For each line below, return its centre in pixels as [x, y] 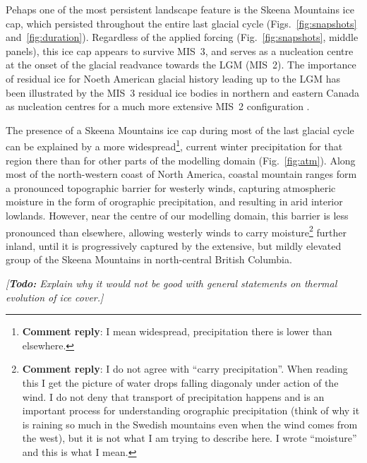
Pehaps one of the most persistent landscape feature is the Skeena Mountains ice [180, 9]
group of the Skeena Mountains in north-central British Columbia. [149, 259]
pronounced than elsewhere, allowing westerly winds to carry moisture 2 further [176, 231]
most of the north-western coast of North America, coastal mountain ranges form [181, 174]
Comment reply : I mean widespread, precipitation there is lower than [177, 331]
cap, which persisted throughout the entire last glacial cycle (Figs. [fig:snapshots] [181, 23]
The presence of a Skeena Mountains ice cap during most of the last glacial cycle [180, 130]
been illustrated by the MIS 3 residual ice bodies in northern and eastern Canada [183, 92]
